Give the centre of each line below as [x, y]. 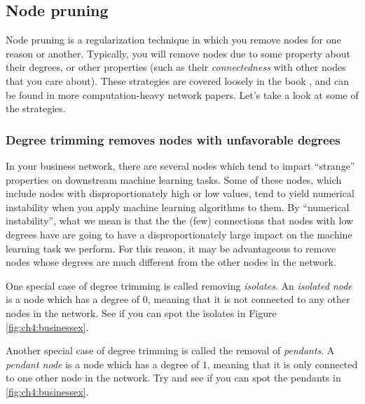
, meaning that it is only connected [282, 364]
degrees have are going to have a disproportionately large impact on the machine [179, 234]
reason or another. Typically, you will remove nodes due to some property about [178, 53]
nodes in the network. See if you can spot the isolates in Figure [141, 312]
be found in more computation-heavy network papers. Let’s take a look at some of [182, 94]
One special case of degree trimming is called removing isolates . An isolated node [179, 285]
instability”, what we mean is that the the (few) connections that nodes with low [180, 221]
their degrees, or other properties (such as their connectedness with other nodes [176, 67]
